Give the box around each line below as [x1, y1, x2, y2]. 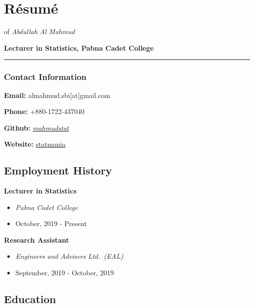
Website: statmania [4, 139, 65, 149]
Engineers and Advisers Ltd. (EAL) [15, 251, 124, 261]
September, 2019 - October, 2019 [15, 268, 114, 278]
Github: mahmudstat [4, 122, 69, 133]
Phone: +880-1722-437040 [4, 106, 85, 116]
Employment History [4, 163, 112, 178]
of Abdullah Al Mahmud [4, 26, 75, 37]
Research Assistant [4, 234, 69, 245]
